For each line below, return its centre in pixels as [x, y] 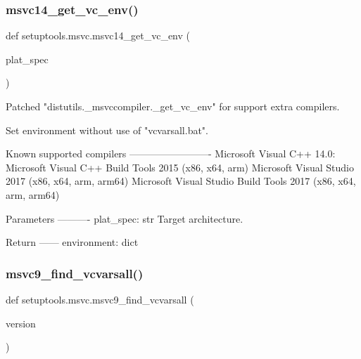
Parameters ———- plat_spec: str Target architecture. [125, 218]
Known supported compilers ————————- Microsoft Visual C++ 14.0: [171, 154]
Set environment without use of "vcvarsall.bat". [107, 130]
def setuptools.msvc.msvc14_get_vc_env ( [98, 35]
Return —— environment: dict [72, 242]
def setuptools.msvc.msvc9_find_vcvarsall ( [100, 299]
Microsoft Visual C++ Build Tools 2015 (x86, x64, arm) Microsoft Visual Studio [180, 167]
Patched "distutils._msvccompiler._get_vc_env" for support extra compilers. [173, 106]
